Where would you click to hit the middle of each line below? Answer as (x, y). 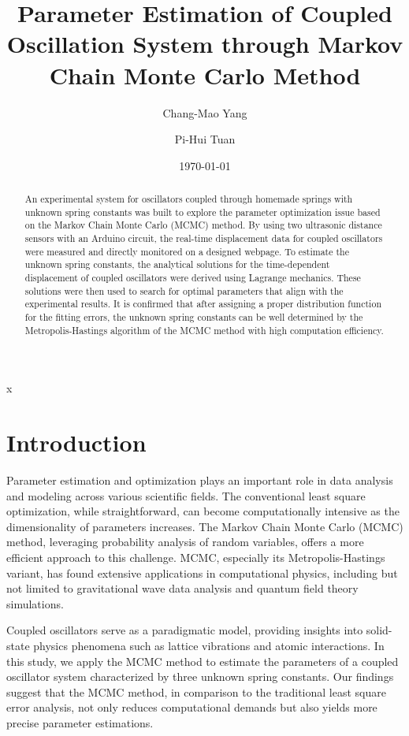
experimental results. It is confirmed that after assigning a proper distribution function (203, 304)
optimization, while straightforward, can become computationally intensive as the (203, 511)
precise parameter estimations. (80, 722)
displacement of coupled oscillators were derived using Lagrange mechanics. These (193, 278)
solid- (379, 630)
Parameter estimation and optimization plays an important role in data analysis (200, 480)
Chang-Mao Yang (205, 112)
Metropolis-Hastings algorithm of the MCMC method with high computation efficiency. (204, 330)
